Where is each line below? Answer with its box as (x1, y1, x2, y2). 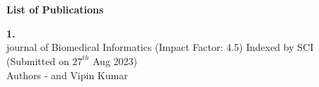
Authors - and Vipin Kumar (6, 67, 128, 82)
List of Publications (6, 2, 104, 17)
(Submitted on (6, 53, 69, 68)
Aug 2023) (93, 53, 138, 68)
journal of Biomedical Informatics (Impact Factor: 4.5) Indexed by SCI (6, 40, 314, 54)
